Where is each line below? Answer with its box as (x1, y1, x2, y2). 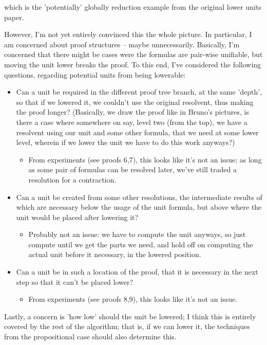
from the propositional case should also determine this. (4, 331, 177, 342)
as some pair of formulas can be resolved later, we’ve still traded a (28, 164, 237, 175)
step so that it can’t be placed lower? (16, 276, 133, 287)
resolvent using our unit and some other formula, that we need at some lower (16, 126, 259, 137)
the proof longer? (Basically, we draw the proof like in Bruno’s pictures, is (16, 106, 250, 117)
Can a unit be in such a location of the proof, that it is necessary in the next (16, 266, 258, 277)
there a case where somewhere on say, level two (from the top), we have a (16, 116, 247, 127)
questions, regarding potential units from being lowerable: (4, 69, 186, 80)
